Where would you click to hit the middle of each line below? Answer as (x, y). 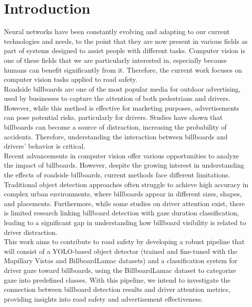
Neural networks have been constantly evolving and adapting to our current (117, 31)
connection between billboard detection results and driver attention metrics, (117, 289)
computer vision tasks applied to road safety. (71, 79)
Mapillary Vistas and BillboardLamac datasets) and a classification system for (121, 260)
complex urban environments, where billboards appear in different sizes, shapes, (123, 194)
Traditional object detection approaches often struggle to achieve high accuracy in (126, 184)
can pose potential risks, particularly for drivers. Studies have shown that (113, 117)
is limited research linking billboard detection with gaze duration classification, (122, 213)
